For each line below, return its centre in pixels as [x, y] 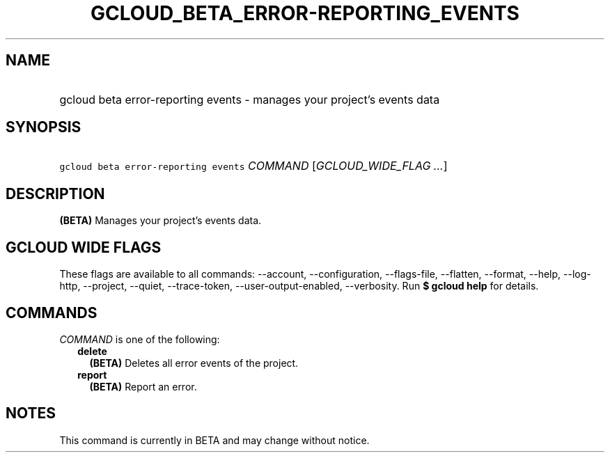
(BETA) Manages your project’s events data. [161, 221]
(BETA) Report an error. [143, 386]
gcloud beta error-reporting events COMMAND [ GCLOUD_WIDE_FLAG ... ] [253, 166]
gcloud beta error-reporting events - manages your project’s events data [250, 99]
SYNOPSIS [44, 127]
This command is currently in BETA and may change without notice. [214, 440]
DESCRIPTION [55, 194]
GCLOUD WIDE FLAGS [84, 247]
